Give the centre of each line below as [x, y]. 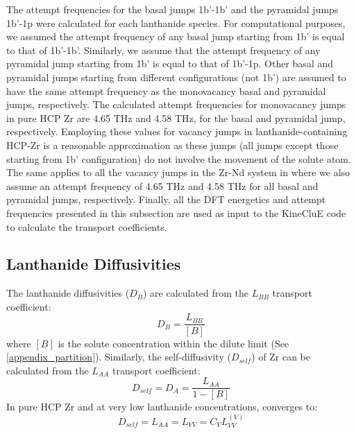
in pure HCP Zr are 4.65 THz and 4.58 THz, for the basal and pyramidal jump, [176, 118]
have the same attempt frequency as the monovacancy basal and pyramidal [166, 90]
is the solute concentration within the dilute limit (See [173, 343]
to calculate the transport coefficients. [87, 226]
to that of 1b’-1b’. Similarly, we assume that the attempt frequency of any [163, 50]
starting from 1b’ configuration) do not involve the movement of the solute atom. [179, 158]
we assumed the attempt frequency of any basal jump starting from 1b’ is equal [176, 36]
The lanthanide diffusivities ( [68, 293]
